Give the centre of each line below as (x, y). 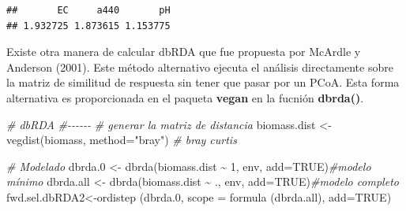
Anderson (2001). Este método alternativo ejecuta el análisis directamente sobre (200, 67)
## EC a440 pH (88, 10)
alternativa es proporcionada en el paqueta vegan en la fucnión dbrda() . (185, 97)
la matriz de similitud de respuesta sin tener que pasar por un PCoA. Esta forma (203, 82)
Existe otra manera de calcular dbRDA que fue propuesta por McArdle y (184, 52)
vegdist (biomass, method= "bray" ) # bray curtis (122, 140)
